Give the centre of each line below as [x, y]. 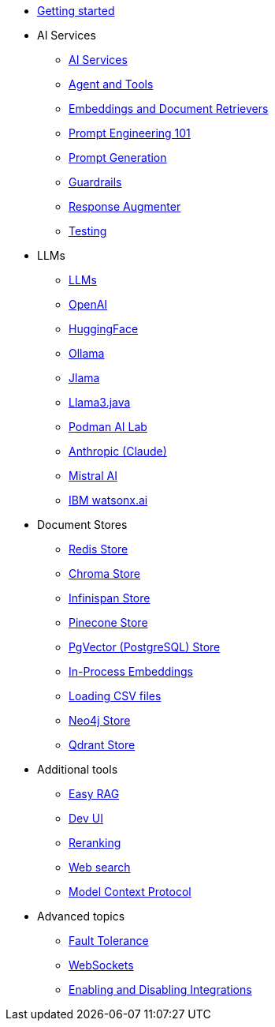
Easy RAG [94, 794]
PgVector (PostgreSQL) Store [145, 647]
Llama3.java [100, 402]
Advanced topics [81, 916]
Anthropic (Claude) [118, 451]
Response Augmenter [125, 206]
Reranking [95, 843]
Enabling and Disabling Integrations [160, 990]
